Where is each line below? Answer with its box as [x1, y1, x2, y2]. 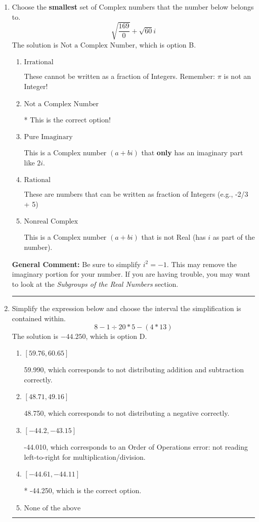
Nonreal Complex [24, 218, 78, 226]
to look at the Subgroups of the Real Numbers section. [12, 278, 179, 289]
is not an [224, 71, 251, 81]
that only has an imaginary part [141, 147, 243, 158]
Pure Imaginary [24, 134, 73, 141]
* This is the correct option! [24, 114, 111, 124]
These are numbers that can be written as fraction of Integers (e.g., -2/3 [24, 189, 248, 199]
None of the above [24, 504, 81, 512]
